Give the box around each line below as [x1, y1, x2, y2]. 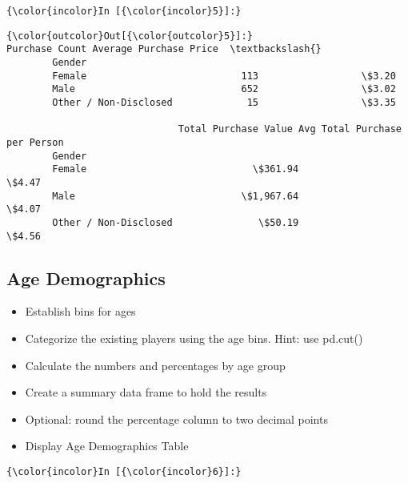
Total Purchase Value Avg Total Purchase [178, 123, 402, 135]
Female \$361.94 [52, 163, 299, 175]
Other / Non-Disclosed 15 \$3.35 [52, 96, 396, 108]
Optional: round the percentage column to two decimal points [25, 410, 328, 427]
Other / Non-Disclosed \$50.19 [52, 216, 299, 228]
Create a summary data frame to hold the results [25, 384, 267, 400]
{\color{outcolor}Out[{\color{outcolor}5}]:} [6, 30, 253, 42]
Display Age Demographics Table [25, 437, 189, 454]
